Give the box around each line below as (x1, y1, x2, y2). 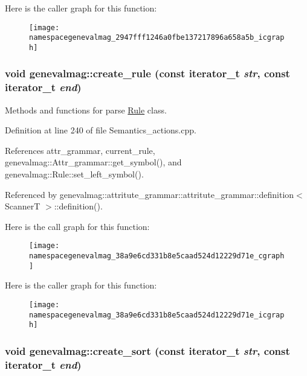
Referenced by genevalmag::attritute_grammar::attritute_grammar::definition (5, 188, 294, 200)
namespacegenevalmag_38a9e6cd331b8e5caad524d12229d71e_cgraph (29, 252, 285, 261)
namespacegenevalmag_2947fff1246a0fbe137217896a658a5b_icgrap (29, 33, 285, 42)
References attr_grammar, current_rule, (5, 144, 155, 156)
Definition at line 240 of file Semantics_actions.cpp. (5, 124, 196, 136)
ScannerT (5, 200, 40, 212)
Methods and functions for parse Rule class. (5, 103, 167, 116)
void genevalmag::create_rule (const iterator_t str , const (5, 66, 290, 81)
